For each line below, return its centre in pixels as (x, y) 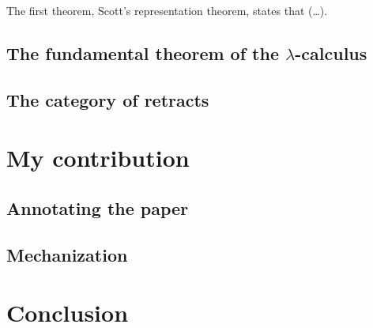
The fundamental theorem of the (143, 53)
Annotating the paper (98, 207)
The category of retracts (108, 99)
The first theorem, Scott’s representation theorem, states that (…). (167, 10)
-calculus (331, 53)
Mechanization (67, 254)
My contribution (98, 158)
